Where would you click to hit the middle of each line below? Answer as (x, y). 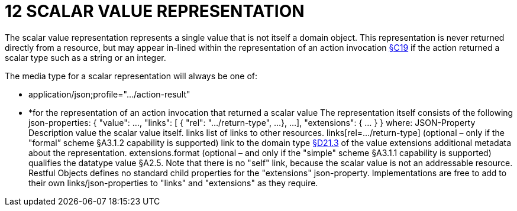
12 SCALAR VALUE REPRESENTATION (155, 11)
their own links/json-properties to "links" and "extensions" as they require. (173, 183)
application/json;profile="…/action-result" (109, 94)
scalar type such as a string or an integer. (85, 57)
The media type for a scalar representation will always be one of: (131, 76)
